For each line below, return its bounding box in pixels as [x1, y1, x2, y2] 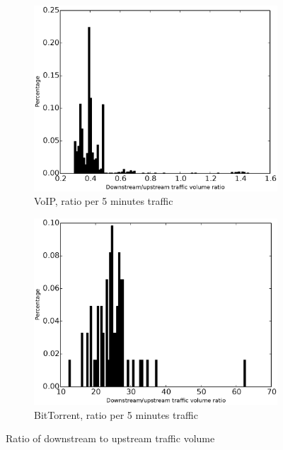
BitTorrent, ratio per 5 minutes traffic [34, 407, 198, 422]
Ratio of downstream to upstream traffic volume [6, 431, 215, 446]
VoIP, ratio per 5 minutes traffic [34, 194, 173, 208]
